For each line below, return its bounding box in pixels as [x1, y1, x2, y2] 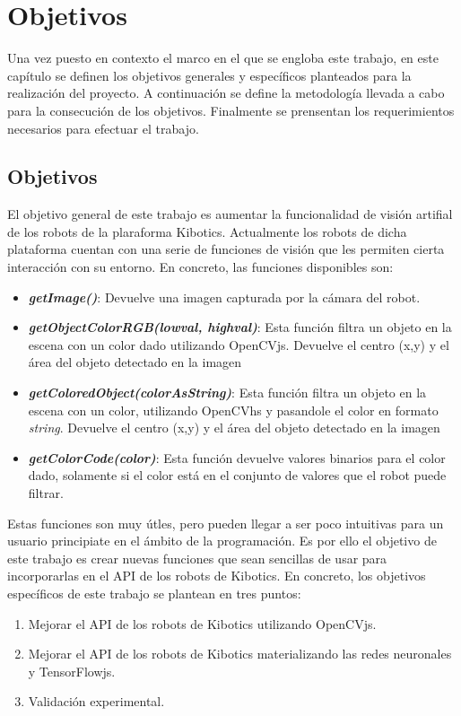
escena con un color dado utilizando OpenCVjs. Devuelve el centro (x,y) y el [28, 335, 449, 354]
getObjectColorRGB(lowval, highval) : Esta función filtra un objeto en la [28, 318, 452, 336]
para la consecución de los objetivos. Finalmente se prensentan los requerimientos [7, 100, 455, 119]
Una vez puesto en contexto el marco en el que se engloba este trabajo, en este [7, 48, 439, 67]
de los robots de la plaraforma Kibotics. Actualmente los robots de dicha [7, 222, 407, 240]
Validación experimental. [28, 692, 165, 711]
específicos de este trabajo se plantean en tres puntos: [7, 583, 301, 602]
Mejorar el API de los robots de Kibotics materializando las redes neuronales [28, 644, 452, 663]
